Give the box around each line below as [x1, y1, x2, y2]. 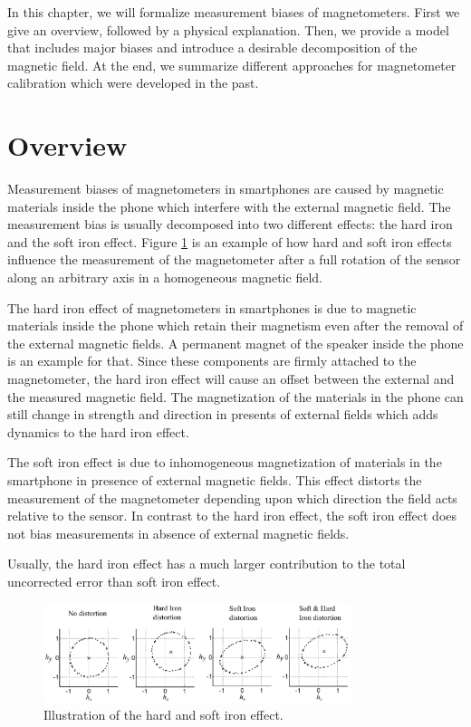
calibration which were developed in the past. [7, 73, 259, 92]
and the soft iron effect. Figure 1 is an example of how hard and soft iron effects [7, 232, 452, 251]
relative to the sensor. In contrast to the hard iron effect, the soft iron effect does [7, 506, 457, 525]
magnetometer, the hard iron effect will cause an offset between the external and [7, 369, 455, 388]
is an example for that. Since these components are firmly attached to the [7, 351, 417, 370]
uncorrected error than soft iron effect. [7, 571, 221, 590]
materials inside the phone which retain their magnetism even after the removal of [7, 316, 464, 335]
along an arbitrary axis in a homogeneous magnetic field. [7, 268, 322, 287]
